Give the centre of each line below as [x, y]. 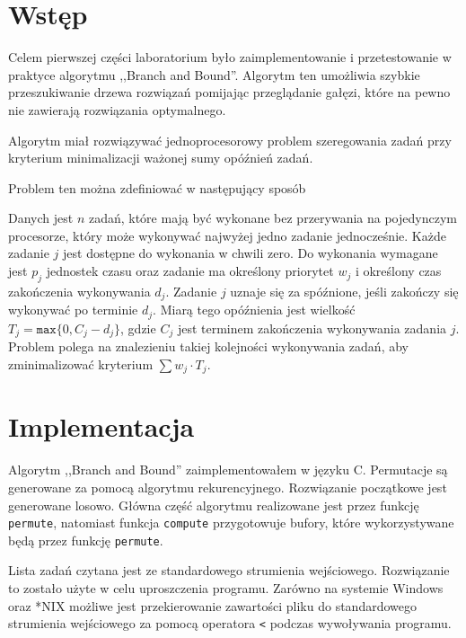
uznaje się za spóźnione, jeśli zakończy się [344, 291]
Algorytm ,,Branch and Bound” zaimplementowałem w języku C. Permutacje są [228, 470]
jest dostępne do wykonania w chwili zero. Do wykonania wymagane [251, 253]
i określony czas [398, 271]
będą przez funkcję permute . [86, 540]
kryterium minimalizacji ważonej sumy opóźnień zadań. [161, 158]
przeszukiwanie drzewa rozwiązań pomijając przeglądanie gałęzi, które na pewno [229, 92]
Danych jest [41, 218]
